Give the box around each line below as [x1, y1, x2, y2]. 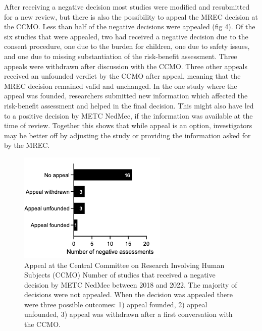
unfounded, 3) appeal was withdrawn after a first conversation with [24, 309, 233, 319]
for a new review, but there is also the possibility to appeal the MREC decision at [4, 11, 258, 22]
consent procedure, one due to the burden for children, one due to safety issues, [4, 41, 250, 51]
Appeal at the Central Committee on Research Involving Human [24, 259, 225, 270]
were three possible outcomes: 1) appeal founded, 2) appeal [24, 299, 207, 309]
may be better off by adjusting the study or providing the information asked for [4, 130, 251, 140]
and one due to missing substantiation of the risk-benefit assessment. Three [4, 50, 237, 61]
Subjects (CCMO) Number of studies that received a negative [24, 269, 216, 280]
